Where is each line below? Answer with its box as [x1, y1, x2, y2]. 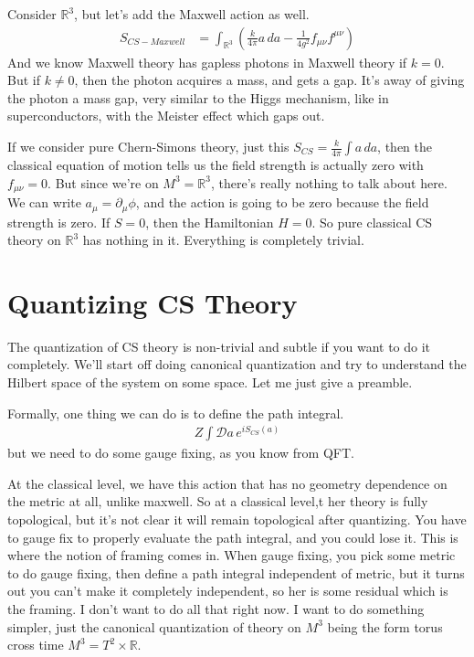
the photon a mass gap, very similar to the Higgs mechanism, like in [7, 88, 389, 107]
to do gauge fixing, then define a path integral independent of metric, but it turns [7, 563, 465, 582]
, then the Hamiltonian [145, 212, 274, 231]
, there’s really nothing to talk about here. [210, 173, 448, 192]
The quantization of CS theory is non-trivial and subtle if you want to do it [7, 336, 431, 355]
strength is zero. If [7, 212, 111, 231]
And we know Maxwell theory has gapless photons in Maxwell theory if [7, 52, 407, 71]
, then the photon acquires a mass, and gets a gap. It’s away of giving [74, 70, 465, 90]
